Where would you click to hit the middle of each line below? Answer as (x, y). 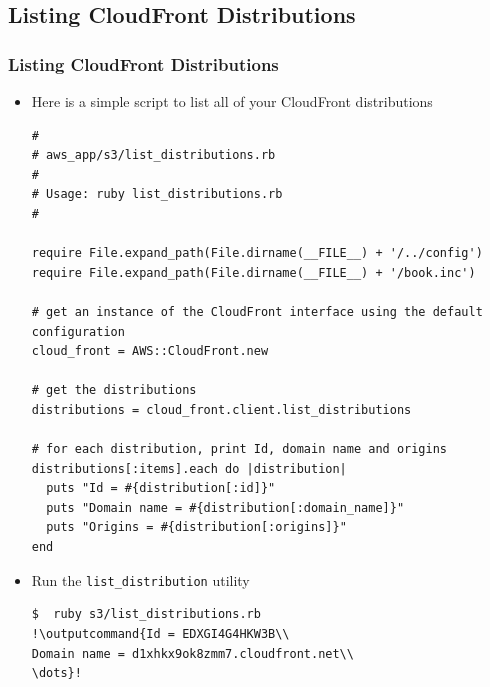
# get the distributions (114, 390)
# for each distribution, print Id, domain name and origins (239, 449)
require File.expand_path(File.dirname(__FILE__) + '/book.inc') (253, 272)
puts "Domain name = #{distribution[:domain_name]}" (225, 507)
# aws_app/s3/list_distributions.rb (153, 155)
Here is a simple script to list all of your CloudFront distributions (232, 101)
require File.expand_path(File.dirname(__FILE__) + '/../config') (257, 253)
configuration (78, 331)
